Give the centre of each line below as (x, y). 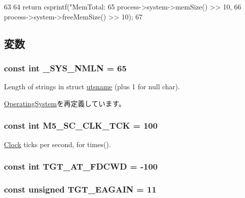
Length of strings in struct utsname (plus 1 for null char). (92, 87)
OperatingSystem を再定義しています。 (65, 103)
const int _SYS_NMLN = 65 (65, 68)
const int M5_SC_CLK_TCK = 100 (81, 125)
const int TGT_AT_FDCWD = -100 (81, 166)
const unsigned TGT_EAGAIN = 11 (80, 189)
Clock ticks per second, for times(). (58, 144)
